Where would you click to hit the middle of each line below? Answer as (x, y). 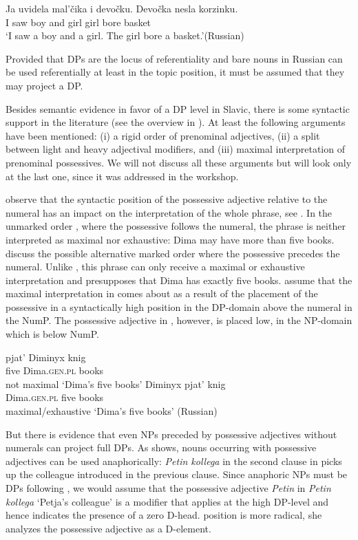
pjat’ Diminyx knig (46, 357)
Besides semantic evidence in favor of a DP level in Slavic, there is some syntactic (178, 108)
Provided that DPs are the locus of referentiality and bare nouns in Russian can (174, 58)
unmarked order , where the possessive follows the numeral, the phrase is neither (176, 226)
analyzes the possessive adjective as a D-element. (108, 528)
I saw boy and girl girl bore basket (78, 22)
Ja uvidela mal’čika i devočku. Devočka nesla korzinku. (122, 8)
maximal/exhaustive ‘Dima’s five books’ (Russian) (112, 411)
